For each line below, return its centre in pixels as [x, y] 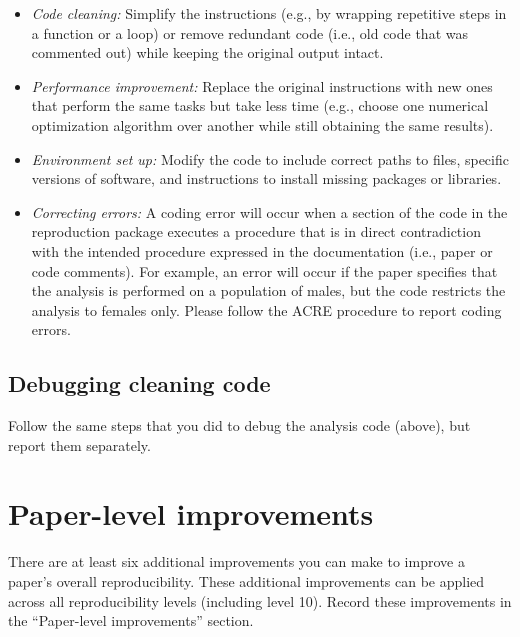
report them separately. [79, 444]
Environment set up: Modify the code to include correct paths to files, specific [270, 158]
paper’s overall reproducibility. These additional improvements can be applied [246, 581]
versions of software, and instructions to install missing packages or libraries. [266, 178]
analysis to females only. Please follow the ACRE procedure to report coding [266, 309]
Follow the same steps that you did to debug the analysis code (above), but [239, 425]
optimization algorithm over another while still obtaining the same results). [262, 124]
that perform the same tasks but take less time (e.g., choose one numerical [260, 105]
